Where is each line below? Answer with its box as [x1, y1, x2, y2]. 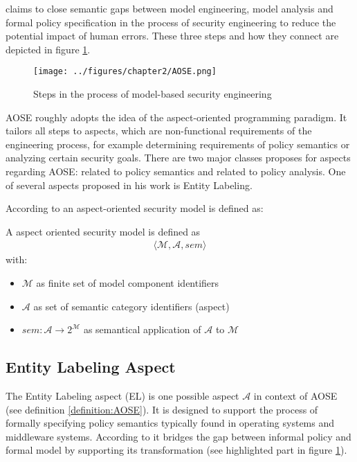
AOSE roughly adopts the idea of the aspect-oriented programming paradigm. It [6, 109, 347, 124]
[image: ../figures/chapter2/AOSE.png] [33, 66, 217, 77]
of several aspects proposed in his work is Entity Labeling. [6, 177, 253, 192]
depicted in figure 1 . [6, 42, 91, 56]
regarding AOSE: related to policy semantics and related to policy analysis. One [6, 164, 346, 178]
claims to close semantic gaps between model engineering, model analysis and [6, 1, 333, 15]
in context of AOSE [253, 388, 338, 402]
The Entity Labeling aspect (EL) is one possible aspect [6, 388, 239, 402]
